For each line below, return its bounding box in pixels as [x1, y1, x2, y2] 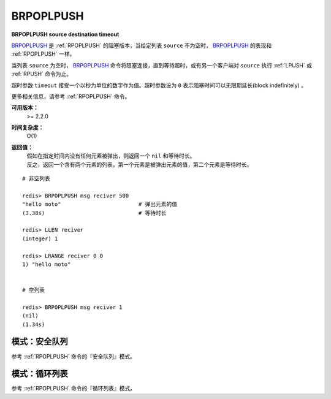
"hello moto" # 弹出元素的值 [22, 201, 178, 208]
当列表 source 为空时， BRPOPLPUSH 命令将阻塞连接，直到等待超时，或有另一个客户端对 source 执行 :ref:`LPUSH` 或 [11, 61, 313, 69]
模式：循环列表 [11, 368, 68, 379]
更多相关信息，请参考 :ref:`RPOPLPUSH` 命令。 [11, 93, 131, 100]
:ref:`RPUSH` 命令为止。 [11, 70, 72, 78]
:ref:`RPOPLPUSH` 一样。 [11, 50, 75, 58]
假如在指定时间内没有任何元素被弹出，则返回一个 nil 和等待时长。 [26, 152, 196, 159]
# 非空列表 [22, 175, 50, 182]
